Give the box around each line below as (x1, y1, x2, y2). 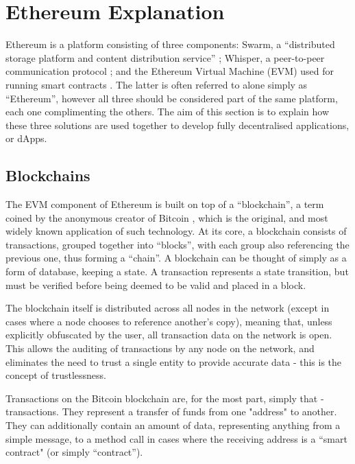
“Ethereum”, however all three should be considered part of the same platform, (5, 91, 338, 105)
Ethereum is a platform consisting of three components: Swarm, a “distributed (5, 37, 335, 51)
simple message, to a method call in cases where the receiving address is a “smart (5, 431, 347, 445)
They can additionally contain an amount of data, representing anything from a (5, 417, 341, 432)
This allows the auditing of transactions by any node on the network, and (5, 341, 315, 356)
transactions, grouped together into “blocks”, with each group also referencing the (5, 237, 350, 251)
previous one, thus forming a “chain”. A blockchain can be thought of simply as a (5, 251, 347, 265)
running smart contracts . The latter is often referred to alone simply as (5, 77, 308, 91)
